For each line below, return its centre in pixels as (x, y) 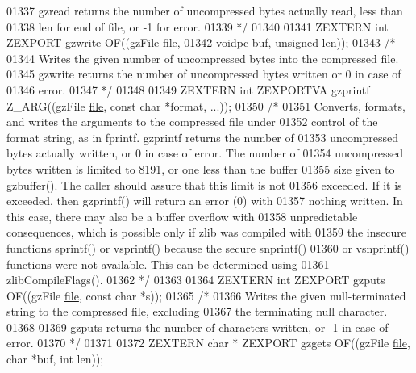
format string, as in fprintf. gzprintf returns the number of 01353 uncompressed (203, 137)
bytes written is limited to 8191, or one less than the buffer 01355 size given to (201, 168)
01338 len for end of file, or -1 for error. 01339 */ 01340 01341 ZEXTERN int (198, 26)
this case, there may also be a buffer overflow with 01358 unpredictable (182, 216)
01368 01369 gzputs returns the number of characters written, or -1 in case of (198, 327)
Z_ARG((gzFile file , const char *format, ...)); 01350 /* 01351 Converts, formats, (206, 105)
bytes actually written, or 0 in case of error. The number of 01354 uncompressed (205, 153)
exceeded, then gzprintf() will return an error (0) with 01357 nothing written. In (205, 201)
